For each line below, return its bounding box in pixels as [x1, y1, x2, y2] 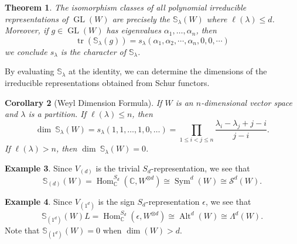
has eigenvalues [106, 24, 161, 36]
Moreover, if [5, 24, 49, 36]
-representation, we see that [151, 161, 250, 174]
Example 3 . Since [5, 161, 72, 174]
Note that [5, 224, 40, 236]
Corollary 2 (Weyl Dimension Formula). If [5, 96, 162, 108]
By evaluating [5, 65, 54, 77]
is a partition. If [28, 108, 87, 120]
